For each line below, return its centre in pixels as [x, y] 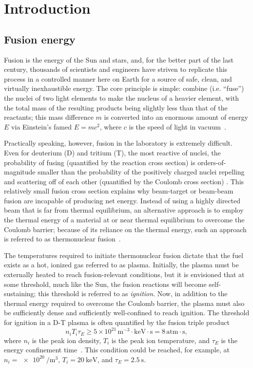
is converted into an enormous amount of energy [176, 117]
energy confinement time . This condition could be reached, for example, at [117, 350]
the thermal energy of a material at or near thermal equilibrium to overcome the [124, 220]
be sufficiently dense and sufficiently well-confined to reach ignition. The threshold [127, 313]
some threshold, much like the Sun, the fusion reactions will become [105, 284]
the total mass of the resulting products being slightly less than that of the [116, 107]
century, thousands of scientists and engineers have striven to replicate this [116, 69]
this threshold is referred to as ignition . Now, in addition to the [133, 293]
